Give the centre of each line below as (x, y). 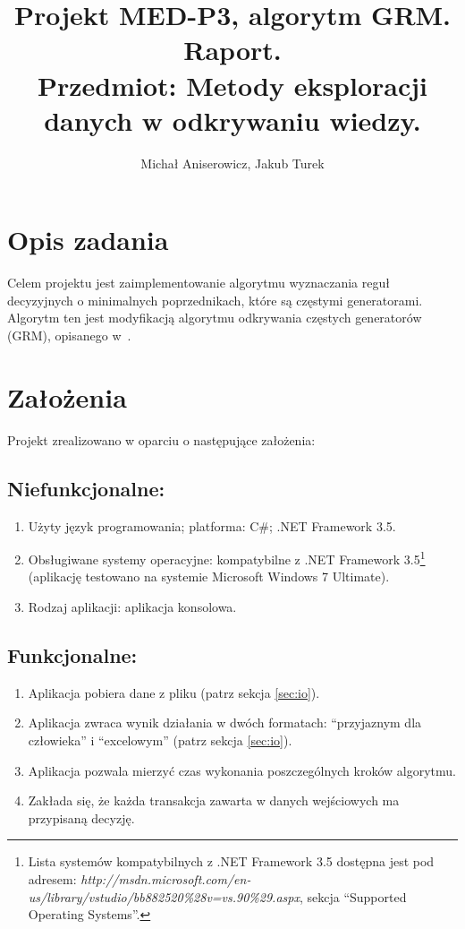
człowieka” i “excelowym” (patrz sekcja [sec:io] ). (160, 740)
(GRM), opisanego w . (69, 335)
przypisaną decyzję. (81, 817)
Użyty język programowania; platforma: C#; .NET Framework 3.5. (212, 525)
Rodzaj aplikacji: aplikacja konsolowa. (132, 606)
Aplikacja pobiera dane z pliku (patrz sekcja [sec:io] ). (174, 692)
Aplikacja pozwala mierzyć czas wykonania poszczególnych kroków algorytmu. (242, 770)
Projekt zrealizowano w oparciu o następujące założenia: (161, 439)
